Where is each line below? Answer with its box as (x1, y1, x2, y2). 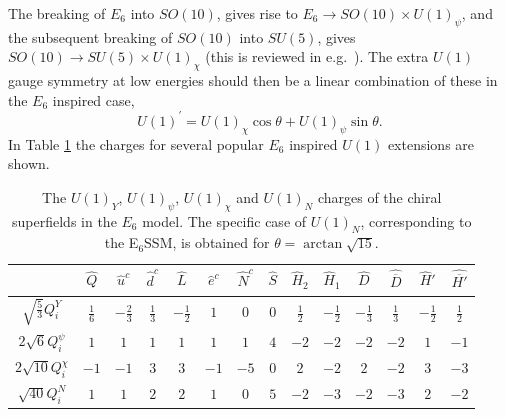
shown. (8, 153, 50, 174)
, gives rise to (216, 3, 298, 23)
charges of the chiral (317, 186, 442, 207)
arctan (303, 237, 343, 252)
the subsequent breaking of (8, 26, 173, 47)
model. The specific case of (142, 210, 307, 231)
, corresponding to (360, 210, 472, 231)
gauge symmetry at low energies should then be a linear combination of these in (8, 70, 498, 91)
